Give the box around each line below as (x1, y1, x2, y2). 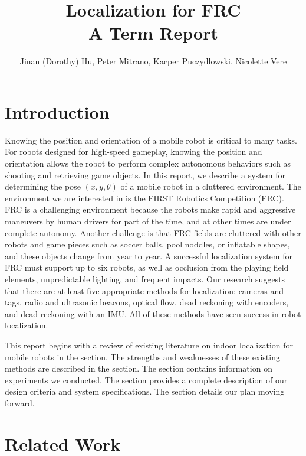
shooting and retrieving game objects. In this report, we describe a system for (5, 168, 285, 181)
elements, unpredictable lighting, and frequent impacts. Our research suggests (5, 272, 285, 285)
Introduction (5, 99, 110, 123)
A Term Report (88, 21, 218, 45)
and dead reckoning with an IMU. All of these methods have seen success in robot (5, 307, 301, 320)
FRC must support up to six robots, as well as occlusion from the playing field (5, 261, 289, 273)
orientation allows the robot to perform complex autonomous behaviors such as (5, 157, 291, 170)
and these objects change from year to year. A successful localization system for (5, 249, 292, 262)
